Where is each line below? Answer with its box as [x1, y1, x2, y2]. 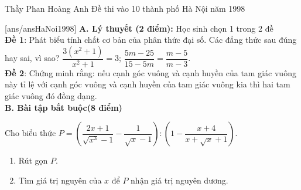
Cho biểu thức [5, 127, 56, 139]
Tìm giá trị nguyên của [18, 174, 102, 186]
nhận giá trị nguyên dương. [131, 174, 228, 186]
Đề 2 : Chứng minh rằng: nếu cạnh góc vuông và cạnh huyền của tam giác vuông [5, 66, 296, 79]
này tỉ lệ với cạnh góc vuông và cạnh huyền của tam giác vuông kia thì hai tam [5, 78, 290, 90]
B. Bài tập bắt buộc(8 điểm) [5, 101, 122, 113]
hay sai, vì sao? [5, 52, 60, 64]
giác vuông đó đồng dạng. [5, 90, 97, 101]
